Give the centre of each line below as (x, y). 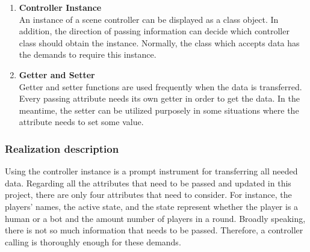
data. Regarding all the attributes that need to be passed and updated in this (148, 183)
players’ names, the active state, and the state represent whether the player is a (152, 206)
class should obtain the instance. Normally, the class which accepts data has (159, 42)
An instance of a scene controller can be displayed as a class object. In (149, 19)
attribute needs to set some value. (81, 122)
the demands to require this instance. (88, 54)
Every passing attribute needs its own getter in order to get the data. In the (159, 98)
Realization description (62, 148)
